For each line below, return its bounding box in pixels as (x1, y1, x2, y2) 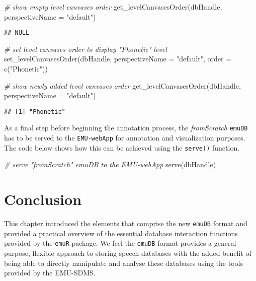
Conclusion (4, 189, 82, 209)
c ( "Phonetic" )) (4, 63, 48, 74)
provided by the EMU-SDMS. (4, 267, 96, 278)
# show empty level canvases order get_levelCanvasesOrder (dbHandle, (4, 2, 222, 12)
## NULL (4, 29, 30, 37)
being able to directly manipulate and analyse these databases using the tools (4, 257, 243, 268)
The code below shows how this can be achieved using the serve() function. (4, 142, 240, 153)
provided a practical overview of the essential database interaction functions (4, 228, 238, 238)
